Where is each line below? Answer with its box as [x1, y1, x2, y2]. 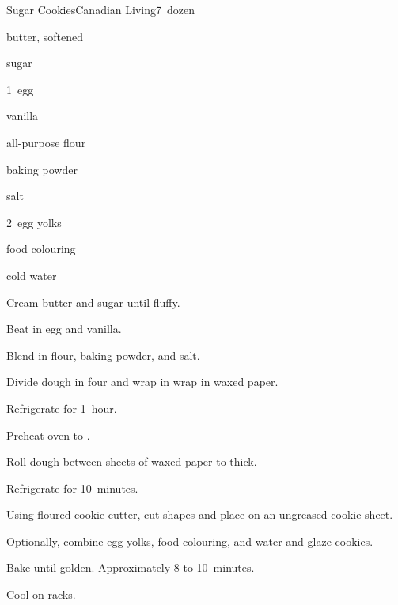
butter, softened [6, 28, 83, 44]
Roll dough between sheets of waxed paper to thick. [6, 453, 257, 470]
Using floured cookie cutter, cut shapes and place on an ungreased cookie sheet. [6, 506, 393, 523]
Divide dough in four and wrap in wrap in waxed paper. [6, 373, 279, 390]
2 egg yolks [6, 214, 62, 230]
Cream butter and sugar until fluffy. [6, 293, 180, 310]
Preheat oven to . [6, 426, 90, 443]
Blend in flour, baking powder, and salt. [6, 346, 200, 363]
